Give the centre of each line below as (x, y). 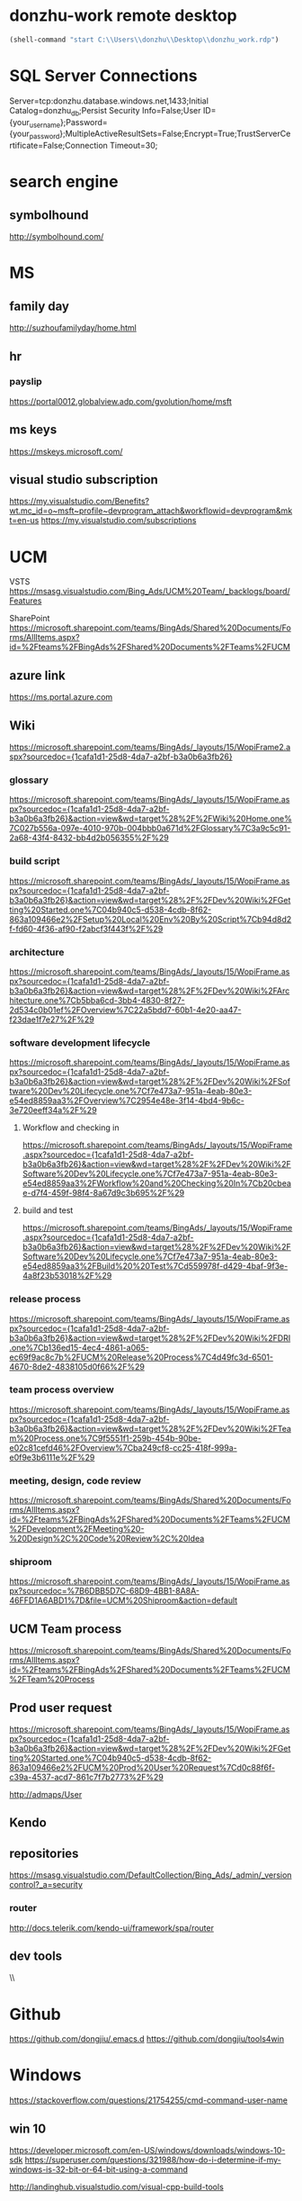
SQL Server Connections (103, 76)
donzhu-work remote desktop (124, 16)
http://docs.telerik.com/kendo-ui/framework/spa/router (111, 1927)
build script (35, 861)
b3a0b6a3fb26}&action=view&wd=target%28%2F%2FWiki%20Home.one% (151, 819)
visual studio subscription (84, 480)
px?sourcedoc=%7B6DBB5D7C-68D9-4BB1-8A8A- (105, 1591)
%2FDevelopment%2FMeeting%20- (77, 1529)
